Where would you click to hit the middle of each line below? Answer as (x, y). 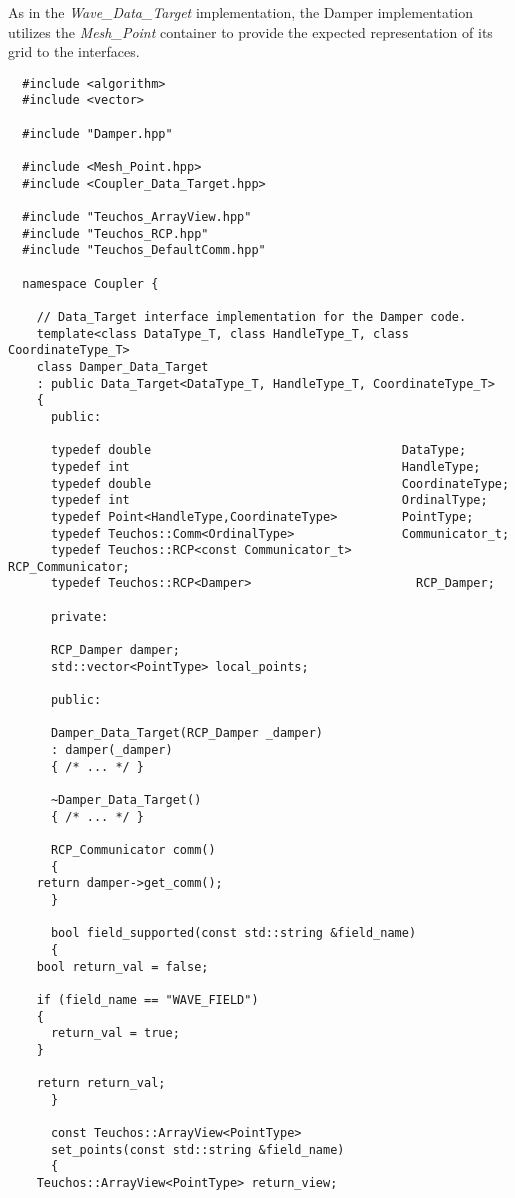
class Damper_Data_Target (122, 366)
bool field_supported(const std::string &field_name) (233, 933)
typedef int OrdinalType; (269, 500)
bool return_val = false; (122, 966)
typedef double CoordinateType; (280, 483)
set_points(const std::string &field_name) (197, 1149)
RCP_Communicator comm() (133, 849)
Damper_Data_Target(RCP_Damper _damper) (186, 733)
